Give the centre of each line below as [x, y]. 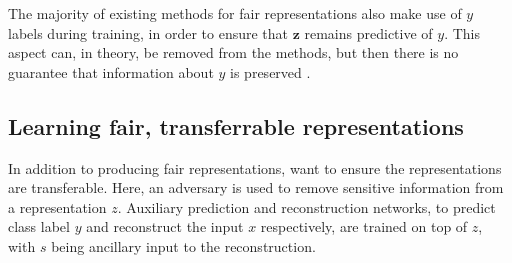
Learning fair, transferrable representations [236, 125]
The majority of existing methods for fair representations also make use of [235, 13]
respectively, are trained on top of [364, 226]
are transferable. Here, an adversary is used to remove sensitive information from [256, 187]
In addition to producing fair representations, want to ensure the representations [255, 167]
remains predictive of [368, 32]
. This [462, 32]
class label [39, 226]
